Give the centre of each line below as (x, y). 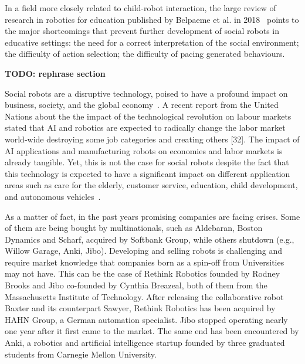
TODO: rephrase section (55, 73)
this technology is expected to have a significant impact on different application (148, 173)
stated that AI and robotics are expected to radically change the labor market (145, 127)
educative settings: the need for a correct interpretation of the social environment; (152, 42)
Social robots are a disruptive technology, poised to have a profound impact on (146, 93)
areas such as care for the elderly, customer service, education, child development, (151, 185)
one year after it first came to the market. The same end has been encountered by (152, 331)
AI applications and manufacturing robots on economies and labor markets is (144, 150)
